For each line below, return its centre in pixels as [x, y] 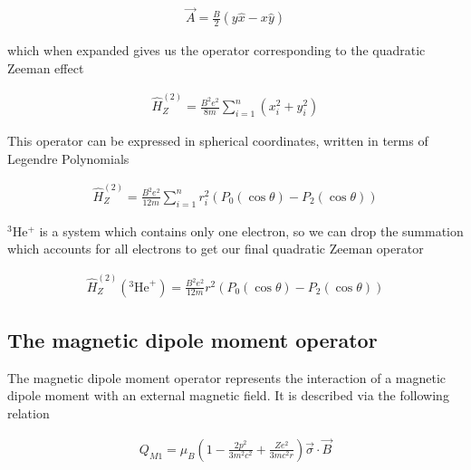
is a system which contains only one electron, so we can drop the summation [251, 230]
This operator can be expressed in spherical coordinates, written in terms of [218, 141]
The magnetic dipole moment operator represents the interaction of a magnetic [227, 377]
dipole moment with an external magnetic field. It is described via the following [228, 395]
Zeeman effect [46, 67]
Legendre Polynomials [68, 158]
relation [29, 413]
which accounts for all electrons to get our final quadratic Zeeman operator [216, 249]
